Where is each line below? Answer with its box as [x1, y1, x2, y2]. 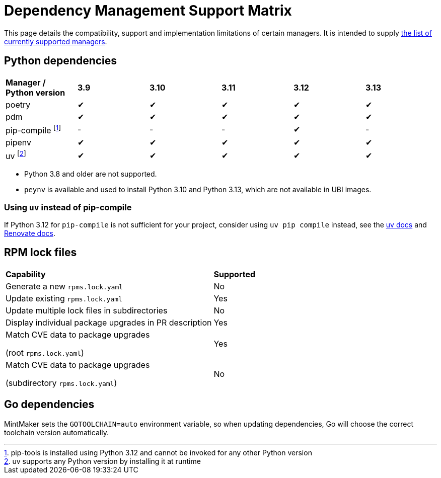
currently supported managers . [4, 37, 107, 46]
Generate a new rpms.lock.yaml [6, 281, 123, 291]
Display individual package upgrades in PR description [6, 317, 212, 328]
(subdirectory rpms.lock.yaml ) [6, 377, 117, 388]
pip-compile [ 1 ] [6, 123, 61, 135]
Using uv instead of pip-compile [4, 202, 132, 212]
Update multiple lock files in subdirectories [6, 305, 168, 315]
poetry [6, 99, 31, 110]
